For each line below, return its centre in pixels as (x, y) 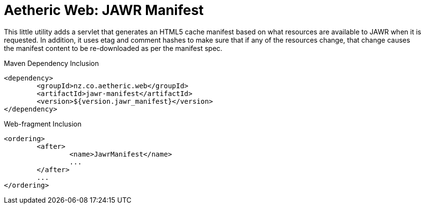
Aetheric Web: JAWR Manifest (104, 10)
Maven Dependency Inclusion (52, 63)
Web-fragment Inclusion (43, 124)
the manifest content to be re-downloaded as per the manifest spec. (113, 48)
